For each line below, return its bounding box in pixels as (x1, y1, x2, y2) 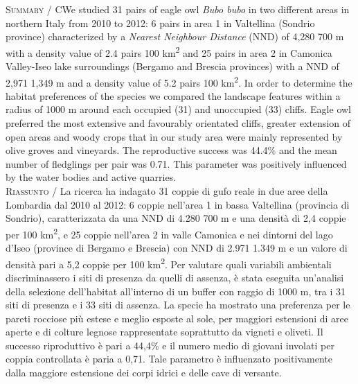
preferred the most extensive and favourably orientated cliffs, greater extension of (6, 116, 350, 130)
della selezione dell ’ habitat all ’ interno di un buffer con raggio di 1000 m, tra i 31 (6, 283, 346, 298)
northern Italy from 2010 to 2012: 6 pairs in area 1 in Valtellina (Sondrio (6, 15, 315, 30)
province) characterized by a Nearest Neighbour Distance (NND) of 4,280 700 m (6, 29, 344, 44)
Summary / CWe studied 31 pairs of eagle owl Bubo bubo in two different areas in (6, 2, 350, 16)
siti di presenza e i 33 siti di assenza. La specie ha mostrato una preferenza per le (6, 297, 350, 312)
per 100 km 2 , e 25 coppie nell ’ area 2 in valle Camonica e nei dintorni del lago (6, 225, 333, 241)
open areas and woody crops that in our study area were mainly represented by (6, 129, 343, 143)
